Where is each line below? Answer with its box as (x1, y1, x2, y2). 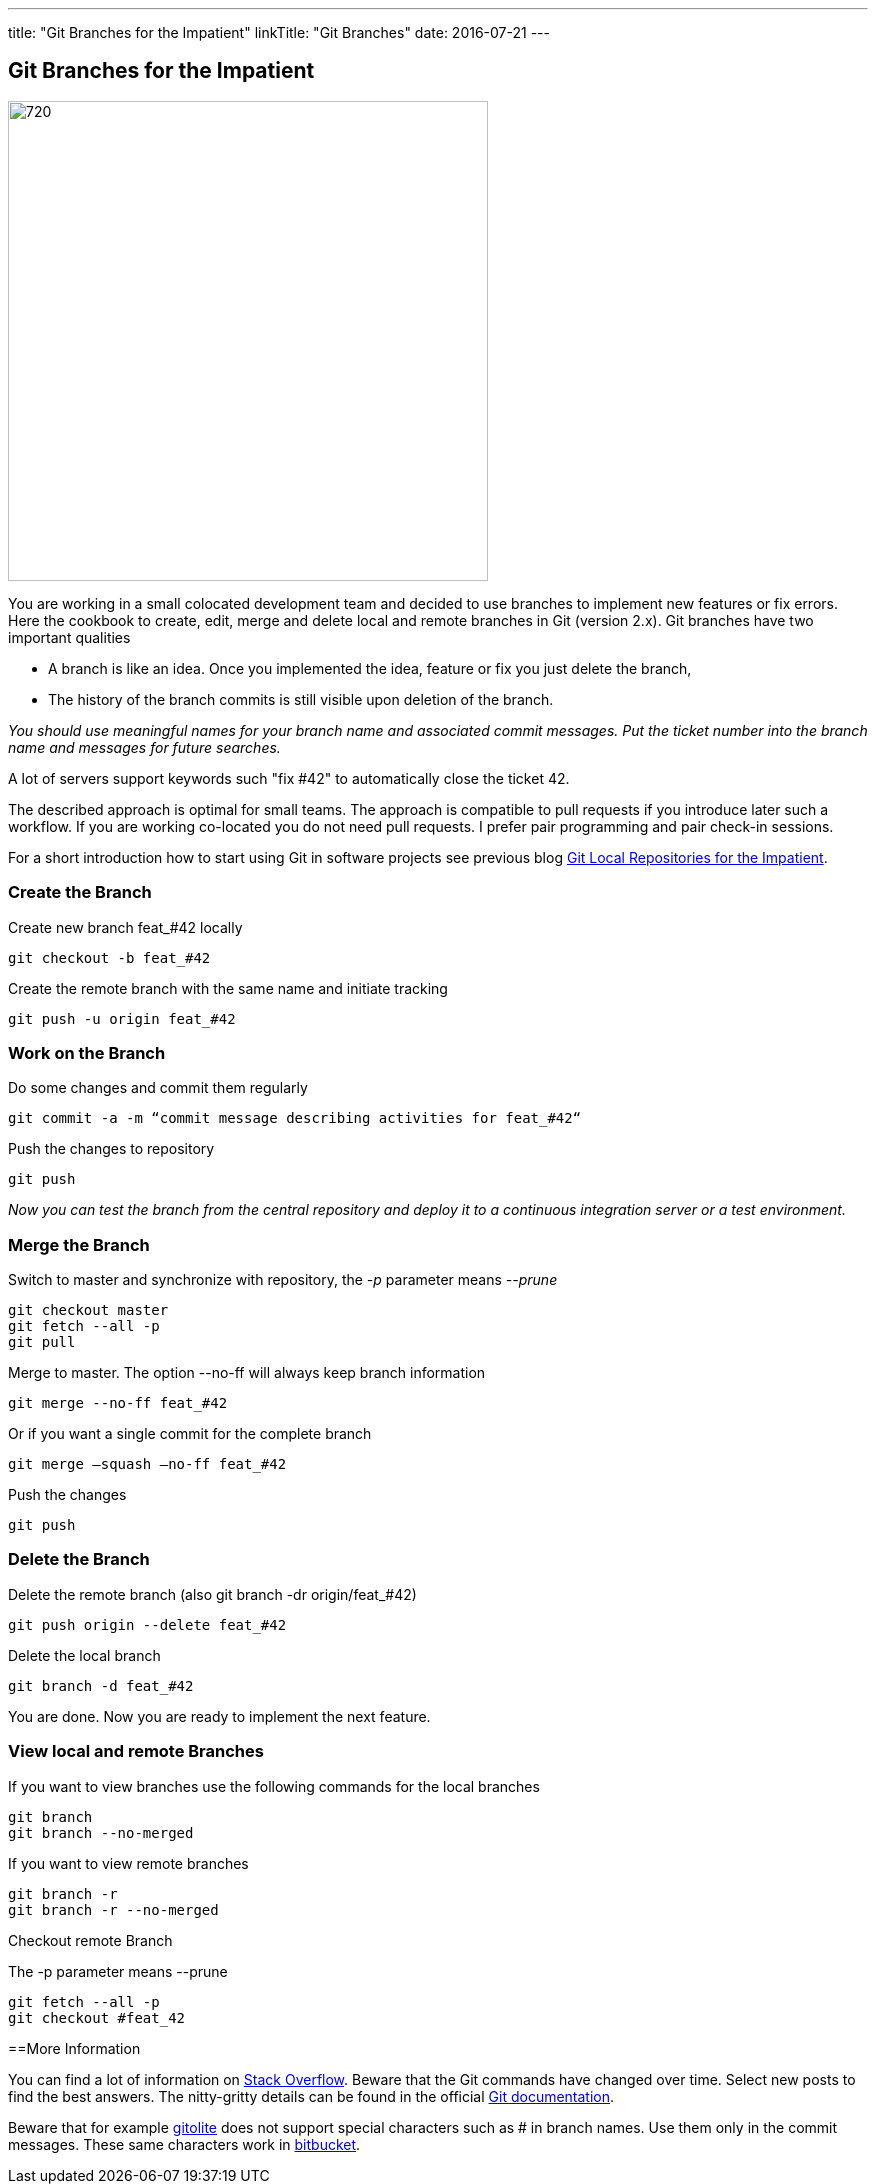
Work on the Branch (8, 1042, 166, 1063)
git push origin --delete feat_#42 (8, 1616, 287, 1633)
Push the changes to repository (8, 1140, 215, 1158)
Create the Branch (8, 882, 152, 903)
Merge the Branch (8, 1234, 150, 1255)
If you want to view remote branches (8, 1854, 249, 1872)
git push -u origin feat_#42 (8, 1010, 236, 1027)
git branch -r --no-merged (8, 1901, 219, 1918)
